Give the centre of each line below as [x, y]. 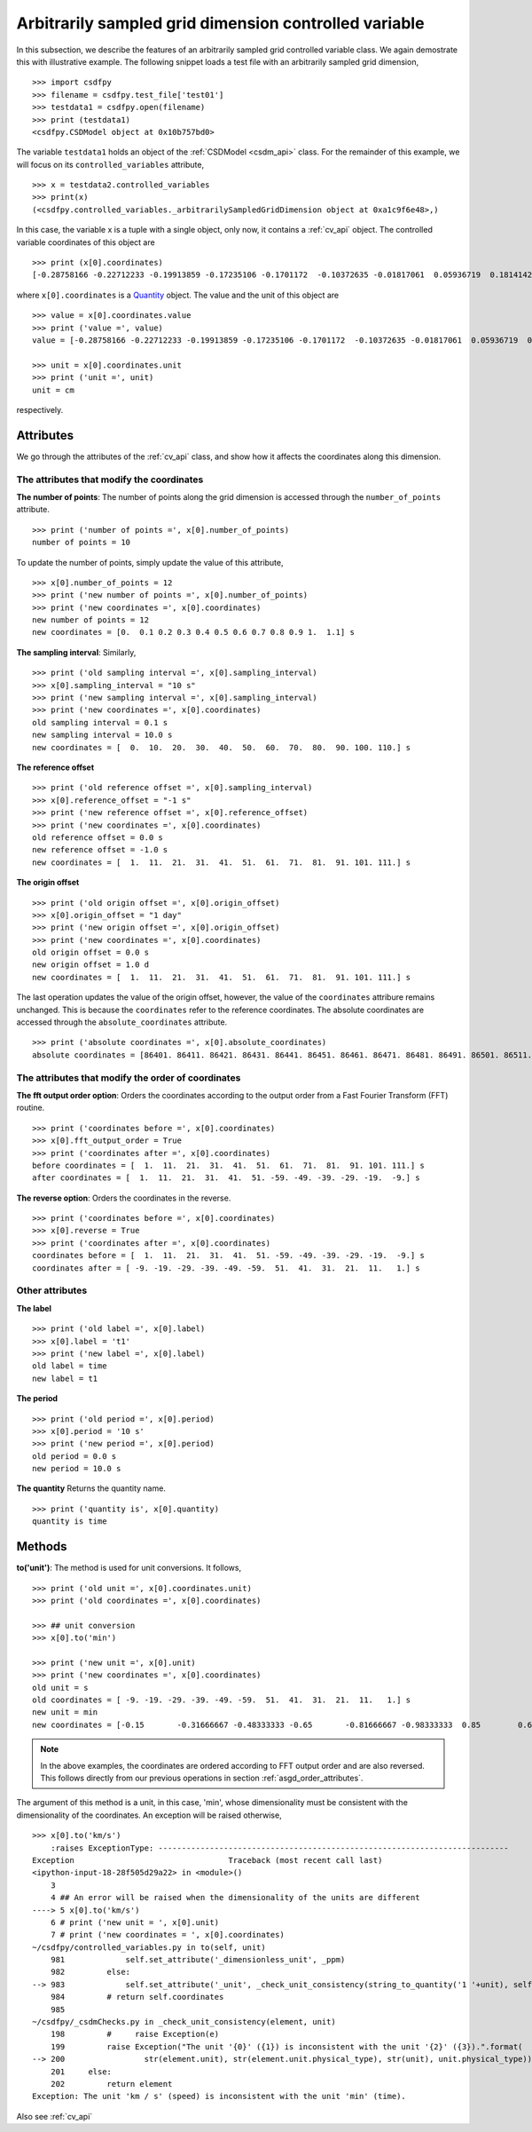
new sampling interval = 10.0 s [102, 735]
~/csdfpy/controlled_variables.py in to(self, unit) [149, 1947]
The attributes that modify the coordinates [110, 480]
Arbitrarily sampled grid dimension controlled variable [220, 23]
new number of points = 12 [91, 620]
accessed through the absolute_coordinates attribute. [122, 1022]
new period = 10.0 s [77, 1469]
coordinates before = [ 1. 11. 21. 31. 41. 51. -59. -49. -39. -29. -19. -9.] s [229, 1256]
